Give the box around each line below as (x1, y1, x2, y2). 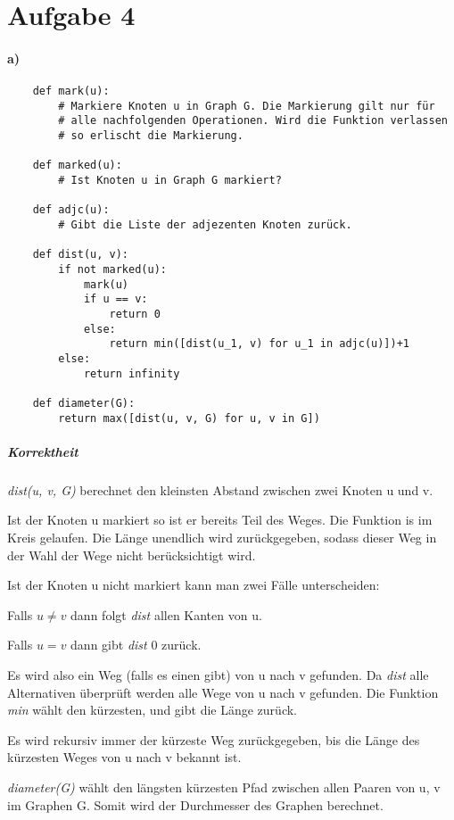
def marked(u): (32, 159, 122, 172)
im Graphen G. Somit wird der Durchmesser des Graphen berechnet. (7, 795, 384, 814)
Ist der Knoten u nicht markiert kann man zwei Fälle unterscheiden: (7, 576, 380, 594)
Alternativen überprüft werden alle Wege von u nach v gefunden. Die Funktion (7, 683, 439, 701)
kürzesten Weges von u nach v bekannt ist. (7, 748, 242, 766)
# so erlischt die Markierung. (58, 129, 244, 143)
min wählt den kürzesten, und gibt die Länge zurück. (7, 700, 297, 719)
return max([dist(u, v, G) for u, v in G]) (58, 411, 320, 425)
